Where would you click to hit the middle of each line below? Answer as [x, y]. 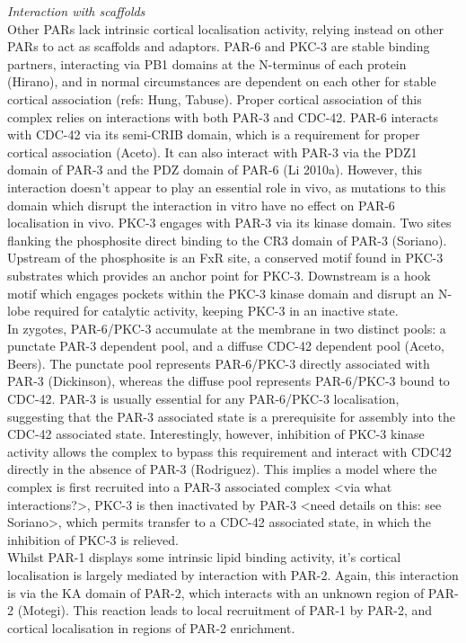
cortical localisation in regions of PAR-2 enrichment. [151, 627]
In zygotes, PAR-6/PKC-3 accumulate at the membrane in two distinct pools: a [227, 328]
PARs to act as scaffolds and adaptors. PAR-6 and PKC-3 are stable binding [219, 46]
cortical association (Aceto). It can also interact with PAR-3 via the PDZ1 [212, 152]
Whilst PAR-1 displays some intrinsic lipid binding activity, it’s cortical [204, 557]
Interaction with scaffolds [76, 11]
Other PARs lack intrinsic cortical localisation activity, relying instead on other [225, 28]
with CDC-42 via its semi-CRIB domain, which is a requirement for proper [214, 134]
